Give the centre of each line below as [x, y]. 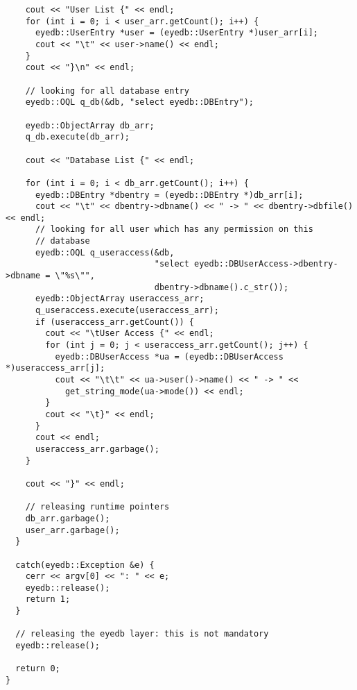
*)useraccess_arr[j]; [55, 368]
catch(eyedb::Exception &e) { [85, 565]
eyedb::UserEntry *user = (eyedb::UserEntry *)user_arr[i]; [177, 33]
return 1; [48, 599]
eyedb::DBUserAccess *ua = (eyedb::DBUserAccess [169, 356]
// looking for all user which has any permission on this [174, 229]
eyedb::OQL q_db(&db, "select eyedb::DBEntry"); [139, 102]
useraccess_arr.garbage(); [97, 449]
